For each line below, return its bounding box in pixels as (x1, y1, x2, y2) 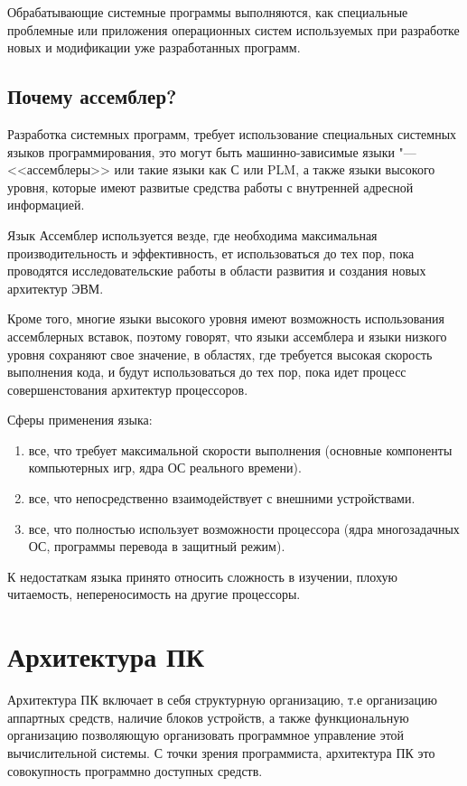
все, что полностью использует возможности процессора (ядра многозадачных (28, 519, 460, 538)
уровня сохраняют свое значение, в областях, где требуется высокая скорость (7, 344, 433, 363)
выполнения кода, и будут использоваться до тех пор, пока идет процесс (7, 362, 406, 381)
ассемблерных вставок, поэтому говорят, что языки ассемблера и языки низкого (7, 326, 447, 345)
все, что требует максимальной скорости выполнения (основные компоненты (28, 440, 453, 459)
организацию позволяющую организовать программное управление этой (7, 725, 405, 744)
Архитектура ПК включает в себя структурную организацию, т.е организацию (7, 690, 437, 709)
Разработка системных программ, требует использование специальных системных (7, 124, 457, 143)
